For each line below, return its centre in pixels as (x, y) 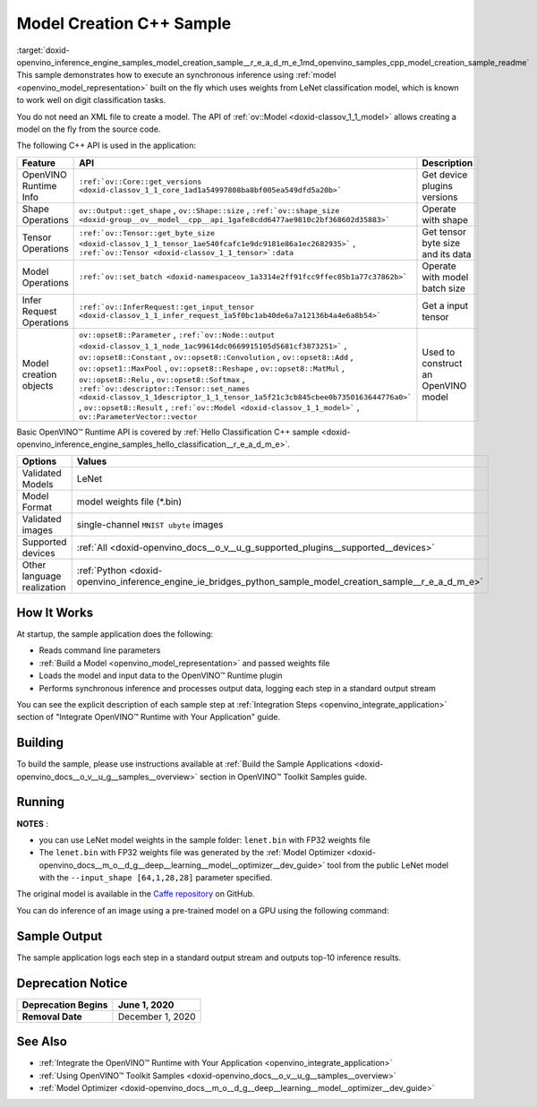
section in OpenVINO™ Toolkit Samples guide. (283, 777)
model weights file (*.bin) (129, 502)
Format (37, 508)
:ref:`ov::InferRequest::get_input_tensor (167, 307)
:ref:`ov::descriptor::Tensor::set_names (165, 388)
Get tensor (444, 231)
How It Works (55, 612)
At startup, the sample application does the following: (115, 634)
